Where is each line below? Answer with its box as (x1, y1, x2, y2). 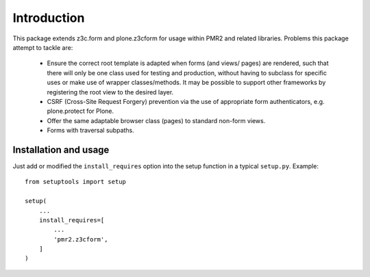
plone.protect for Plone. (47, 107, 114, 116)
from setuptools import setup (25, 178, 127, 186)
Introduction (12, 10, 85, 25)
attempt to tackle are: (12, 43, 73, 51)
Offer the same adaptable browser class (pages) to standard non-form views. (47, 116, 266, 124)
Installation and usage (12, 144, 110, 155)
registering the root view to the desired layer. (47, 88, 174, 96)
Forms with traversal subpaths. (47, 127, 135, 135)
